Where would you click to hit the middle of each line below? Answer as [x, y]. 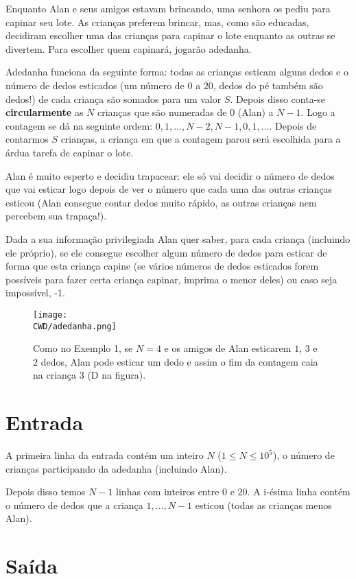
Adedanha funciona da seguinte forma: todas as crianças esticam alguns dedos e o [177, 72]
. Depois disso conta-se [278, 98]
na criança [55, 375]
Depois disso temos [46, 492]
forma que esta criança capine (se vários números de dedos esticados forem [162, 266]
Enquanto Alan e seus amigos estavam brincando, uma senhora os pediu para [168, 8]
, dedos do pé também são [268, 85]
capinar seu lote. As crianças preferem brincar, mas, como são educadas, [157, 22]
